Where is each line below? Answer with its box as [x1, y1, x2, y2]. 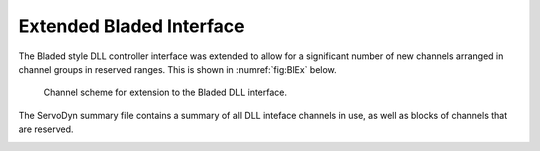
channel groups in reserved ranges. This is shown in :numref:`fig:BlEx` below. [18, 63, 337, 75]
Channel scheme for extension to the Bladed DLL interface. [43, 86, 288, 99]
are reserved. [18, 123, 74, 135]
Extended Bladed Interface [18, 15, 245, 37]
